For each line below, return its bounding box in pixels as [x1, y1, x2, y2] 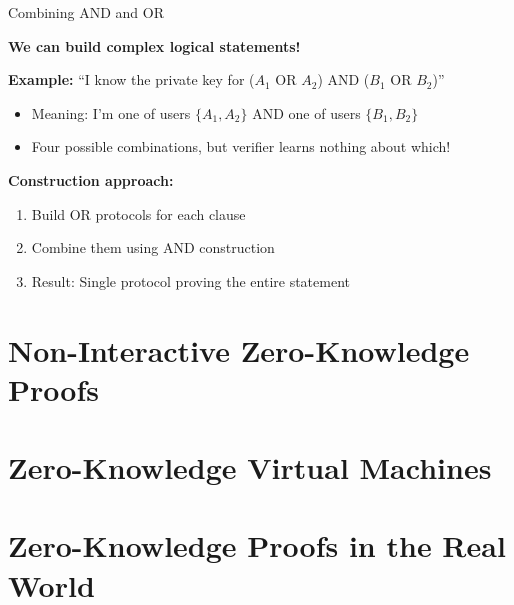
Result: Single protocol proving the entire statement [31, 270, 350, 291]
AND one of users [252, 102, 361, 123]
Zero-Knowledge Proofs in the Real [8, 525, 506, 566]
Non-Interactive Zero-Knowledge [8, 329, 470, 370]
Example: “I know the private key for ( [8, 69, 255, 90]
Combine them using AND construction [31, 237, 275, 258]
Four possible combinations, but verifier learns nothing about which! [31, 136, 451, 157]
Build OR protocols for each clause [31, 203, 246, 224]
